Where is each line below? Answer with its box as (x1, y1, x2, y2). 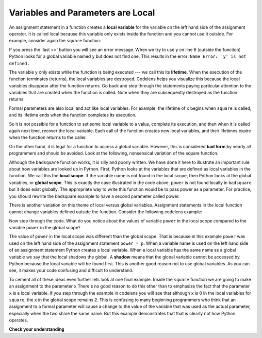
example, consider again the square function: (9, 38, 101, 44)
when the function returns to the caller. (9, 135, 87, 140)
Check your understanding (9, 326, 65, 332)
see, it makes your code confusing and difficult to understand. (9, 268, 133, 273)
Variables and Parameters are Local (9, 7, 155, 18)
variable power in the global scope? (9, 225, 81, 231)
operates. (9, 317, 29, 323)
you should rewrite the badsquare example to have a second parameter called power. (9, 193, 180, 199)
